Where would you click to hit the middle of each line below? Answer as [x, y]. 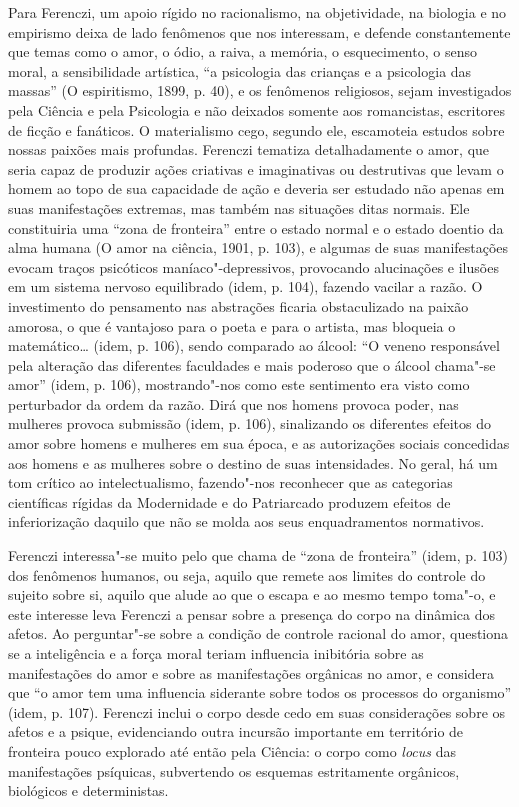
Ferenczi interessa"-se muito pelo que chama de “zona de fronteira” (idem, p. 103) [258, 555]
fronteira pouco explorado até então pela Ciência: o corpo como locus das [232, 750]
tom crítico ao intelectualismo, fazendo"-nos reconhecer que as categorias [230, 482]
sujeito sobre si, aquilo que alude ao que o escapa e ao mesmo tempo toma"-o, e [252, 594]
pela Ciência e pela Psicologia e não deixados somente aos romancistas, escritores [257, 109]
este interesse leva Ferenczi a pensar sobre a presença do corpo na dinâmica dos [252, 613]
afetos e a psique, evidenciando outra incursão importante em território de [236, 731]
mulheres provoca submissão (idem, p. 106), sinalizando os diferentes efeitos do [249, 423]
